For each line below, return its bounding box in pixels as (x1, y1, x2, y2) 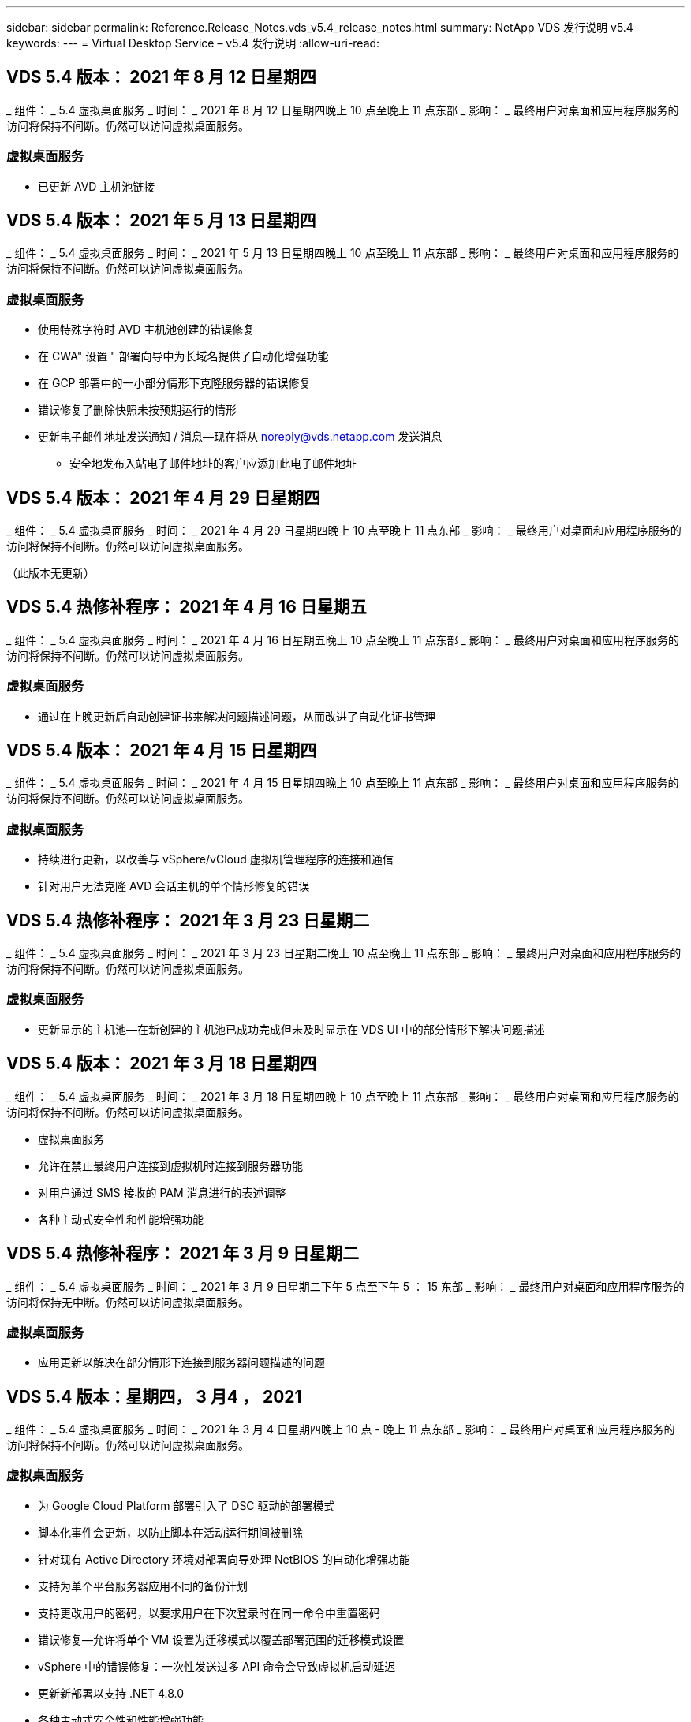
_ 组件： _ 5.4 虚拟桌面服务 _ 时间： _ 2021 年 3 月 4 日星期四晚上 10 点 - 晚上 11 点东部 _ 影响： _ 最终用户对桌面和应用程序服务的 (6, 1422, 675, 1437)
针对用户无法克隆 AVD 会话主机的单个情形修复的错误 (38, 879, 310, 893)
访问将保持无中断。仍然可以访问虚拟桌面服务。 (6, 1295, 249, 1309)
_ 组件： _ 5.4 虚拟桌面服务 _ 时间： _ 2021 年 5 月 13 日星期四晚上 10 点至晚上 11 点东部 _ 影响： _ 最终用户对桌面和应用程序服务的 (6, 246, 679, 260)
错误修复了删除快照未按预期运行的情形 (38, 403, 237, 417)
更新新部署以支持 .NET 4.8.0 (38, 1686, 185, 1700)
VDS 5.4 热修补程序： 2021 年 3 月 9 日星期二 (6, 1243, 360, 1264)
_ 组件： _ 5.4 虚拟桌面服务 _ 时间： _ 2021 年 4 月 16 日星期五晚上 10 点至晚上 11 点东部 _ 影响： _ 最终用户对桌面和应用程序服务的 (6, 632, 679, 647)
